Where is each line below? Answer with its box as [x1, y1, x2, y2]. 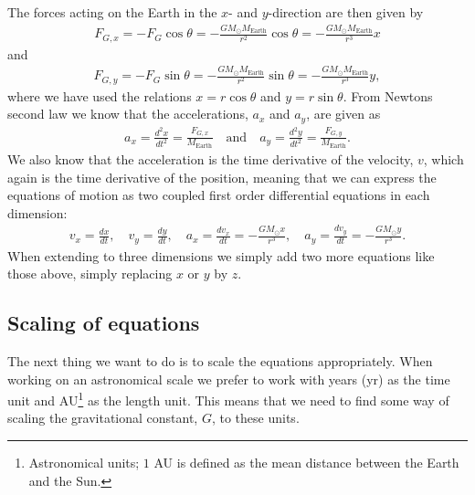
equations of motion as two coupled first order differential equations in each [7, 185, 430, 205]
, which [423, 150, 464, 169]
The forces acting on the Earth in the [7, 3, 217, 21]
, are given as [306, 104, 381, 123]
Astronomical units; [28, 453, 140, 472]
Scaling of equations [7, 309, 200, 337]
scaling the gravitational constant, [7, 408, 198, 427]
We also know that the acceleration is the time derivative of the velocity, [7, 150, 414, 169]
